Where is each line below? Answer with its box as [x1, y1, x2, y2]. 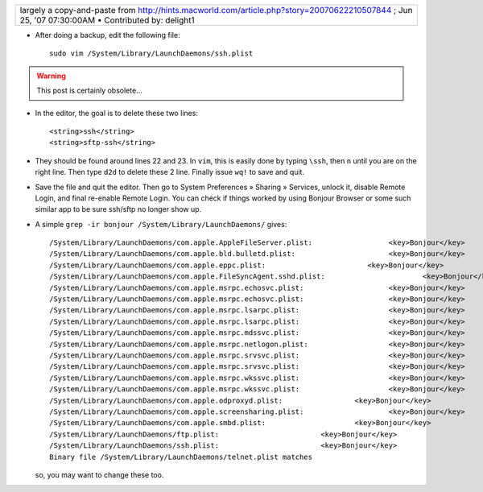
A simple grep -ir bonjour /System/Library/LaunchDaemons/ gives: [35, 219, 287, 229]
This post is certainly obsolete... [36, 85, 142, 96]
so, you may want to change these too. [35, 469, 164, 479]
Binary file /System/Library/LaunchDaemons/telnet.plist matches [49, 452, 313, 461]
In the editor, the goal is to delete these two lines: [35, 108, 199, 118]
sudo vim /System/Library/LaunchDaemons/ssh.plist [49, 49, 254, 58]
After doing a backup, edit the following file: [35, 31, 180, 39]
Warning [36, 71, 66, 81]
